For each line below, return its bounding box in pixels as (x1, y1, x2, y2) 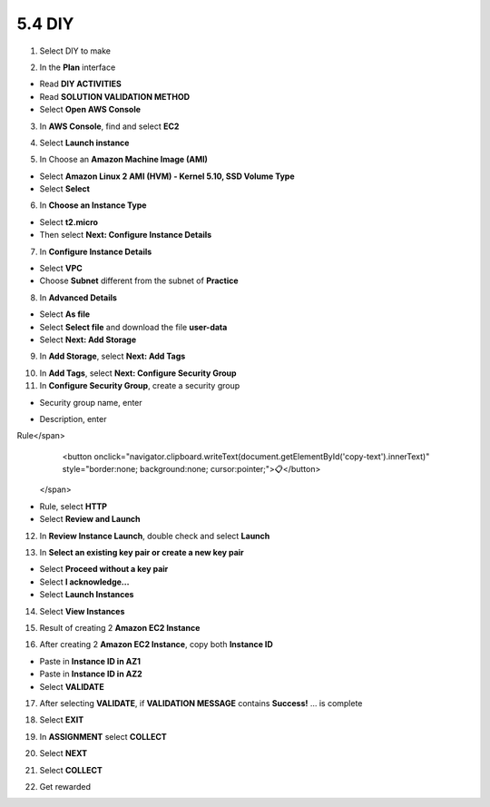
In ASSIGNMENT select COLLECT (39, 731, 167, 742)
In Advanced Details (39, 291, 118, 303)
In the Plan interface (39, 62, 116, 73)
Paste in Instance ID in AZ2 (39, 668, 142, 680)
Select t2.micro (39, 216, 99, 227)
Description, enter (39, 413, 107, 424)
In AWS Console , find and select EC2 (39, 121, 180, 132)
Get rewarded (39, 781, 91, 792)
